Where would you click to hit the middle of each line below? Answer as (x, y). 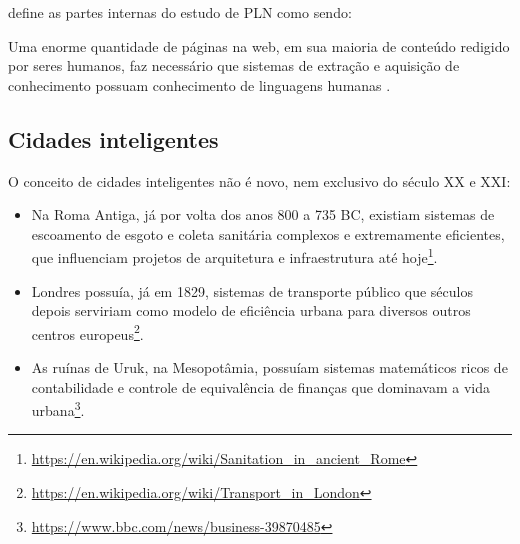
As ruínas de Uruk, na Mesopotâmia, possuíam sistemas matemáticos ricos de (269, 367)
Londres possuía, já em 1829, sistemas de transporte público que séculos (252, 290)
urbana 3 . (58, 408)
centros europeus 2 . (87, 332)
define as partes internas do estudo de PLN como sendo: (180, 12)
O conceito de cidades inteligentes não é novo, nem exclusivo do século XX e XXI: (259, 180)
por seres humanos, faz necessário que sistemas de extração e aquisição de (234, 65)
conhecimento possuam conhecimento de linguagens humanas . (199, 84)
